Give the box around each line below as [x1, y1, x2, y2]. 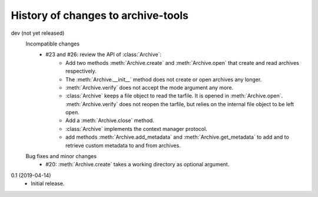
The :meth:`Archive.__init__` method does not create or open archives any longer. [65, 75, 262, 83]
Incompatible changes [25, 40, 79, 47]
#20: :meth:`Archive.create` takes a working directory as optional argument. [45, 161, 230, 168]
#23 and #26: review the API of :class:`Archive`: [45, 51, 162, 58]
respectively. [65, 68, 97, 75]
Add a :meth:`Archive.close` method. [65, 117, 154, 124]
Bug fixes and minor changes [25, 153, 97, 160]
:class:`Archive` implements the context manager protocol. [65, 125, 207, 132]
